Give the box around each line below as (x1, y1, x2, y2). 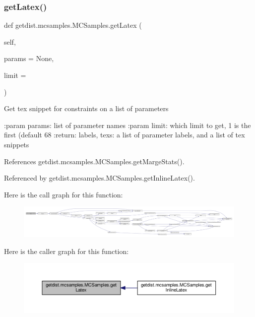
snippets (4, 139, 29, 149)
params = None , (4, 53, 54, 63)
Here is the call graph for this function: (4, 189, 123, 199)
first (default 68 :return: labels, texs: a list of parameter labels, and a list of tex (4, 129, 245, 140)
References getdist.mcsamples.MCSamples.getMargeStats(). (4, 156, 185, 166)
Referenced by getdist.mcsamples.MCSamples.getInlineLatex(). (4, 173, 195, 183)
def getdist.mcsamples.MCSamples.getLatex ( (4, 20, 142, 30)
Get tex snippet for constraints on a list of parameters (4, 103, 169, 114)
